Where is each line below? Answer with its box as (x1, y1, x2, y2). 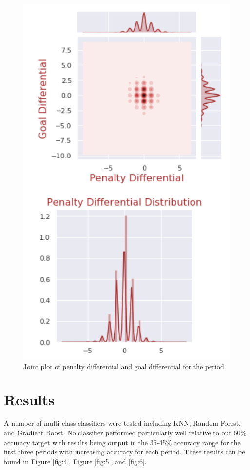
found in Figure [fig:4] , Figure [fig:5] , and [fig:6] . (4, 456, 147, 466)
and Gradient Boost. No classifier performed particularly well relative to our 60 (4, 427, 241, 437)
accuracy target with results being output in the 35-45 (4, 437, 166, 447)
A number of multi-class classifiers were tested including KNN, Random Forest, (4, 418, 241, 428)
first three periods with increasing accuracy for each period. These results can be (4, 447, 245, 457)
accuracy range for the (173, 437, 241, 447)
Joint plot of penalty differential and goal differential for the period (23, 361, 224, 371)
